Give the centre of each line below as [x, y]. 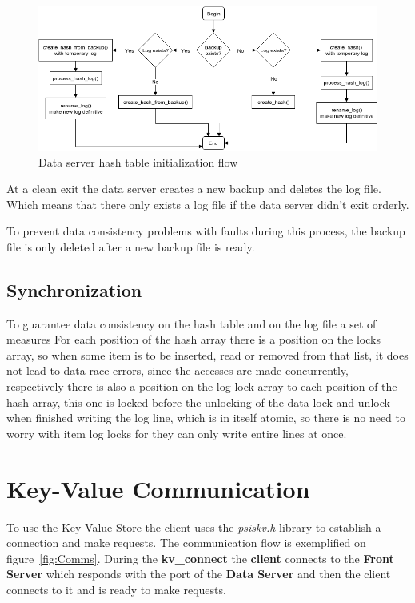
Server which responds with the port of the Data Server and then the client [199, 574]
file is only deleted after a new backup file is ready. [131, 246]
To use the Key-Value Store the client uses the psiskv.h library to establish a [194, 527]
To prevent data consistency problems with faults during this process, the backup [206, 231]
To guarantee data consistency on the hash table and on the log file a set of [192, 323]
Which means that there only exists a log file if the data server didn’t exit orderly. [208, 204]
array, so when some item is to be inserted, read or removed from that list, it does [207, 354]
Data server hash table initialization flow [138, 161]
